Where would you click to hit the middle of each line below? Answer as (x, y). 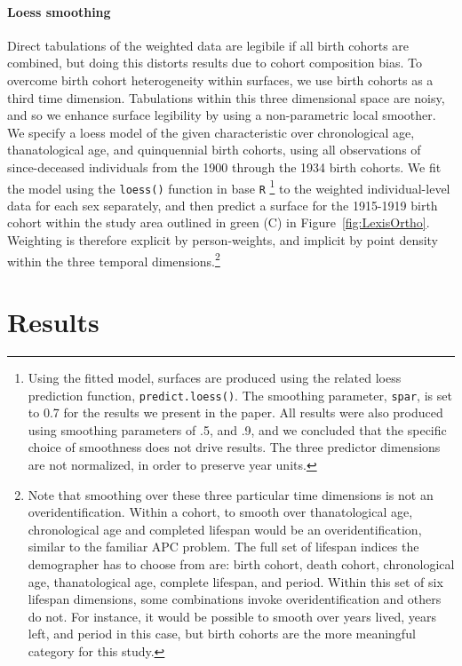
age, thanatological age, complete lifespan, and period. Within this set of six (235, 581)
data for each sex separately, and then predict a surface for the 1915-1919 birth (223, 205)
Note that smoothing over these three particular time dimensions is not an (231, 494)
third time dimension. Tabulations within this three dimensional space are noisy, (226, 97)
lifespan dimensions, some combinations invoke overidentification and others (235, 599)
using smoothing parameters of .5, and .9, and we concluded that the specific (237, 429)
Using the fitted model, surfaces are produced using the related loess (215, 378)
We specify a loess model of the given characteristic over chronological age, (211, 132)
